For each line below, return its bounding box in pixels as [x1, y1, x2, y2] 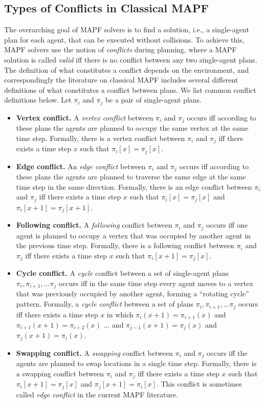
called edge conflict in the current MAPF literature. [16, 389, 178, 399]
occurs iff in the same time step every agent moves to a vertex [58, 278, 253, 288]
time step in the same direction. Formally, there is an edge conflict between [16, 181, 252, 192]
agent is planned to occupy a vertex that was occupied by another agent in [16, 230, 251, 240]
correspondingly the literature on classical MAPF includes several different [4, 74, 238, 85]
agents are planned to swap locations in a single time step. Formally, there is [16, 358, 257, 369]
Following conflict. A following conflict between [16, 219, 172, 230]
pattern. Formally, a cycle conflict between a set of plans [16, 298, 194, 309]
